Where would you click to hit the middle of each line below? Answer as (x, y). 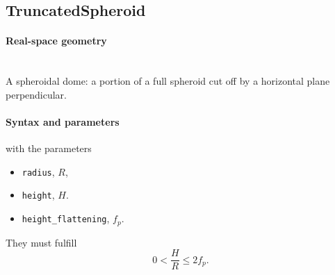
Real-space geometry (56, 41)
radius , (38, 171)
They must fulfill (41, 242)
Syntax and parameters (63, 121)
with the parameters (49, 148)
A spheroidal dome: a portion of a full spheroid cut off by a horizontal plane (168, 81)
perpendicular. (36, 94)
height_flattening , (66, 218)
